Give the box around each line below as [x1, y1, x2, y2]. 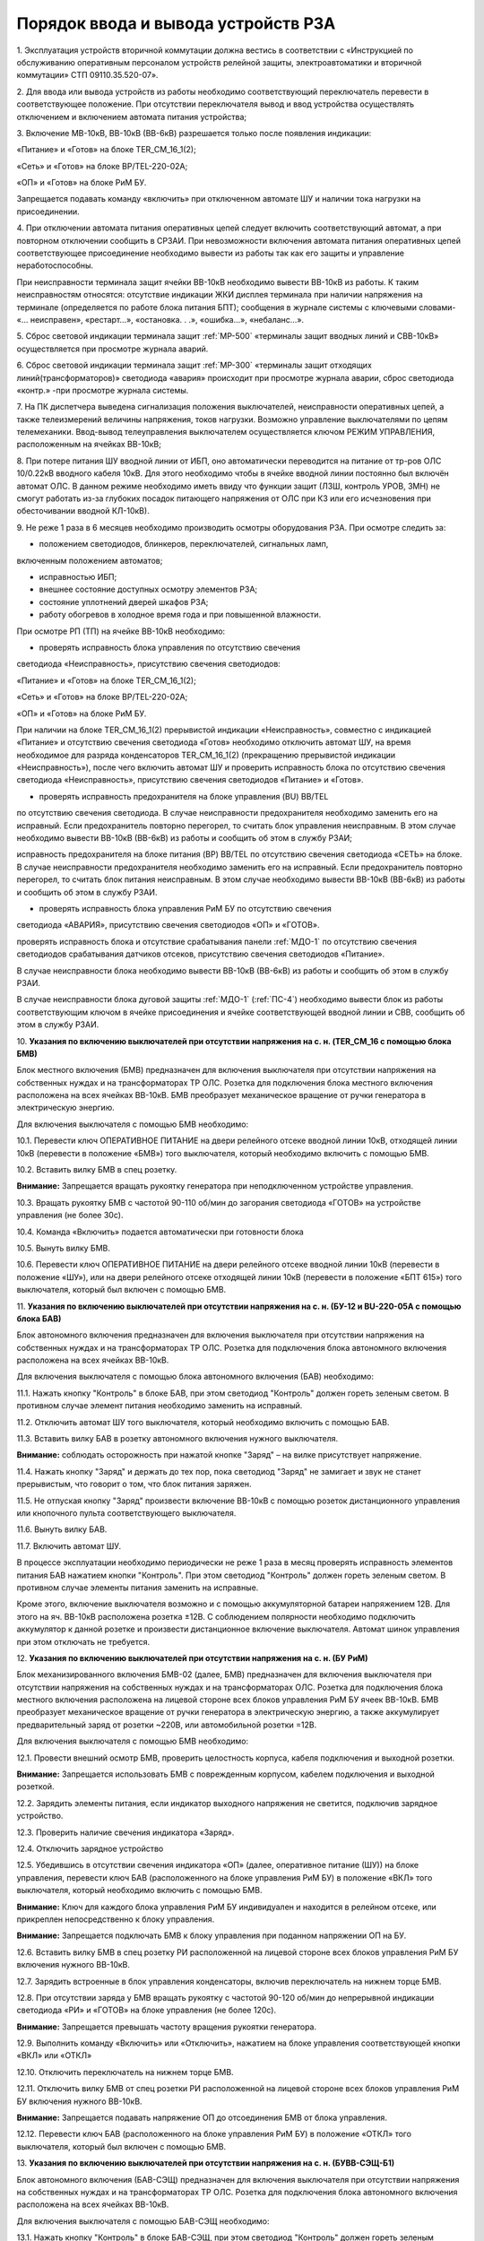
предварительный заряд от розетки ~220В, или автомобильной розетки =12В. [16, 1719, 317, 1730]
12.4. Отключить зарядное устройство [16, 1843, 164, 1854]
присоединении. [16, 206, 80, 217]
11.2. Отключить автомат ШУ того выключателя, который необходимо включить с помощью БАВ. [16, 1416, 390, 1427]
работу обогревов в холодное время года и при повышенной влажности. [39, 610, 322, 620]
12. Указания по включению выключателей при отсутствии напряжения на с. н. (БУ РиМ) [16, 1652, 368, 1663]
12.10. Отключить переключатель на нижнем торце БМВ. [16, 2066, 234, 2077]
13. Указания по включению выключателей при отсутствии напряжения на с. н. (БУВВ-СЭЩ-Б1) [16, 2158, 394, 2168]
